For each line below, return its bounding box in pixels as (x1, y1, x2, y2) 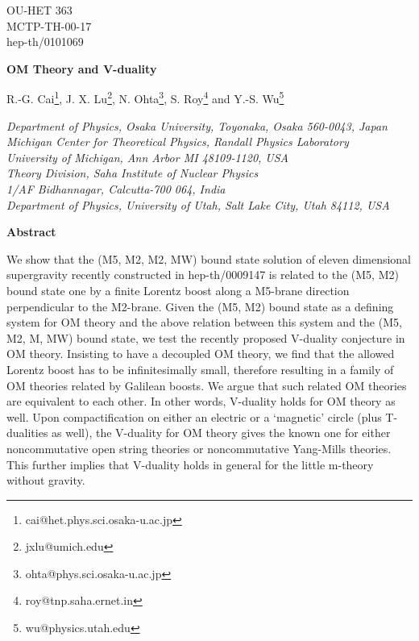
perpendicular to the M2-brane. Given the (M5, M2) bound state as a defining (6, 298, 394, 314)
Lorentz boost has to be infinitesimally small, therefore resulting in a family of (6, 360, 394, 377)
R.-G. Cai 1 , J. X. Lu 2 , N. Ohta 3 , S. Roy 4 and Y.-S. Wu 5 (6, 88, 284, 107)
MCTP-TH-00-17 (6, 17, 92, 34)
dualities (6, 424, 48, 441)
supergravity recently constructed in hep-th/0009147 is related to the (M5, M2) (6, 266, 399, 283)
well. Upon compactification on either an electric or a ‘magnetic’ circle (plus (6, 408, 382, 425)
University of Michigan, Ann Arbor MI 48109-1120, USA (6, 148, 289, 165)
